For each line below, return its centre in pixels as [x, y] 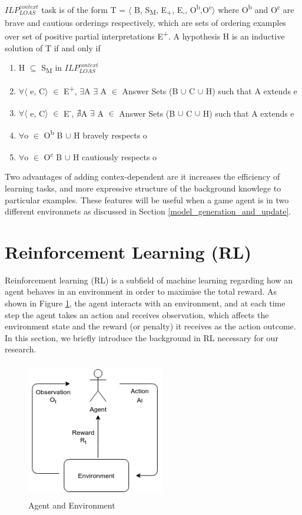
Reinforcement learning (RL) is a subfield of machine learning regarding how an [149, 280]
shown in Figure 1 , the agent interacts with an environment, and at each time [145, 303]
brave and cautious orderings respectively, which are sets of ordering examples [145, 22]
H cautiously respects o [115, 156]
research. [21, 349]
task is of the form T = [84, 9]
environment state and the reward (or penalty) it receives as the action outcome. [150, 326]
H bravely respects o [110, 135]
